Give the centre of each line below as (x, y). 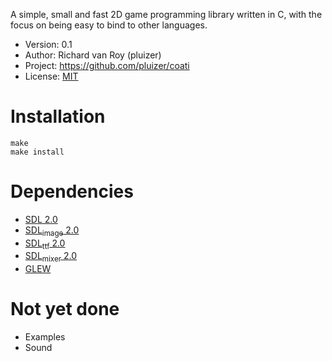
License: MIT (51, 76)
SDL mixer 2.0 (51, 257)
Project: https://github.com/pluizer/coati (107, 65)
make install (37, 152)
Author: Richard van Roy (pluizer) (93, 55)
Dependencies (72, 191)
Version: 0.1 (48, 44)
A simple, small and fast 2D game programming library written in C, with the (166, 14)
